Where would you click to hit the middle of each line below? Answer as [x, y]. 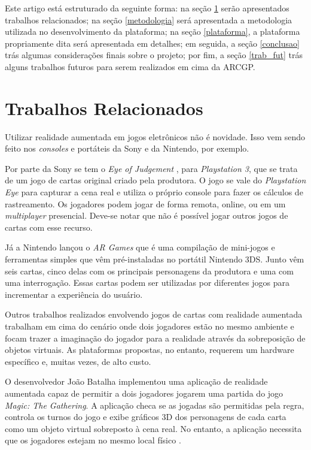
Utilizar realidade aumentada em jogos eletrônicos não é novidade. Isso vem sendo [155, 136]
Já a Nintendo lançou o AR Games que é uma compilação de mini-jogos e [140, 247]
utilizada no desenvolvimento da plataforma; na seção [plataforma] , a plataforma [153, 31]
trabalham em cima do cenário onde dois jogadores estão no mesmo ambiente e [150, 326]
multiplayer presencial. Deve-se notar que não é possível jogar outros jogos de [147, 215]
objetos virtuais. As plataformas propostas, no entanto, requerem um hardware [150, 350]
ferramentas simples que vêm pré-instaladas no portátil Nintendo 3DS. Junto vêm [155, 259]
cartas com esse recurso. [49, 227]
